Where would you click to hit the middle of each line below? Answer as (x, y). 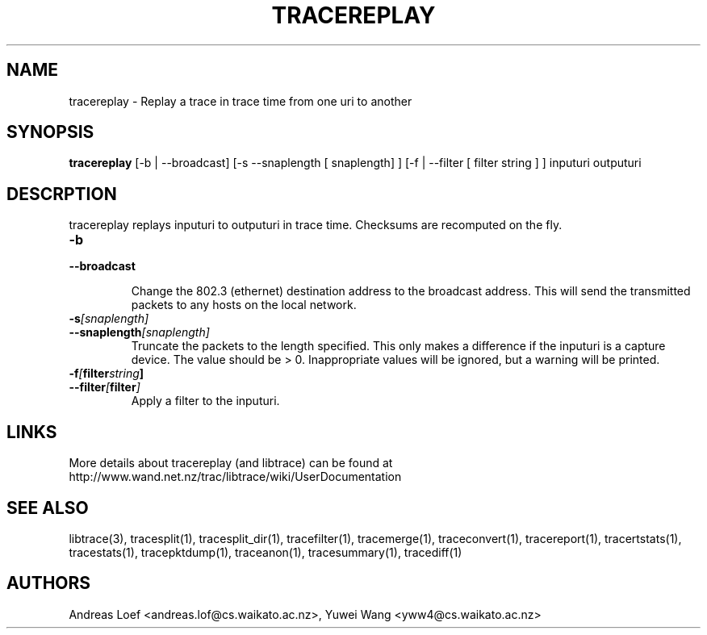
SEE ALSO (48, 508)
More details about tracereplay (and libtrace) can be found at (231, 463)
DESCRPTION (62, 194)
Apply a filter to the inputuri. (205, 401)
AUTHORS (49, 583)
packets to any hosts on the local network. (244, 305)
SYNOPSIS (50, 132)
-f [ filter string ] (107, 374)
